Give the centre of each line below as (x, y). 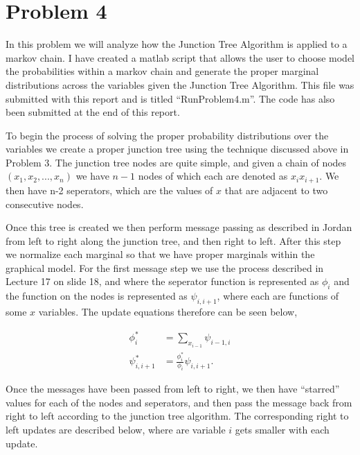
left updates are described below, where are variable (116, 430)
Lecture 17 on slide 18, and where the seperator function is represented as (162, 281)
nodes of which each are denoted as (213, 176)
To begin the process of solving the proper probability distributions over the (167, 135)
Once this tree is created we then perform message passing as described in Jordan (179, 227)
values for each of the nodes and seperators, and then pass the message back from (179, 402)
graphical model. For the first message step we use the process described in (165, 267)
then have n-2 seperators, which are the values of (109, 190)
